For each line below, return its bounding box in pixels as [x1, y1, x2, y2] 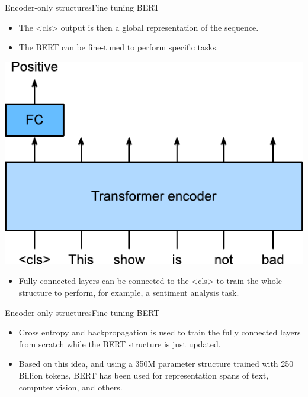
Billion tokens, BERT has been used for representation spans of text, [18, 369, 269, 382]
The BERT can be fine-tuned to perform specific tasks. [18, 41, 219, 53]
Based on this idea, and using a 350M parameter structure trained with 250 [18, 357, 294, 370]
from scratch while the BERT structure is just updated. [18, 337, 221, 350]
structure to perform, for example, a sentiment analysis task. [18, 286, 239, 299]
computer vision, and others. [18, 380, 123, 393]
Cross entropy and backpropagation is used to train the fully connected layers [18, 326, 301, 338]
